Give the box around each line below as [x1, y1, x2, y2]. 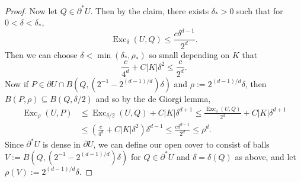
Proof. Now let [5, 4, 57, 17]
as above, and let [235, 150, 296, 162]
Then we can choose [5, 48, 78, 60]
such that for [236, 4, 283, 17]
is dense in [42, 138, 81, 150]
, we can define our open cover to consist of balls [93, 138, 270, 150]
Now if [5, 77, 29, 90]
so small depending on [149, 48, 230, 60]
